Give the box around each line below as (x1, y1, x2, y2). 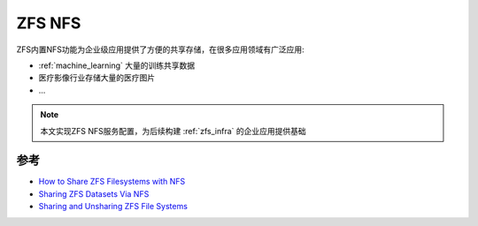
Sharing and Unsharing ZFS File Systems (38, 201, 188, 212)
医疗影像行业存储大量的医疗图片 (38, 72, 155, 83)
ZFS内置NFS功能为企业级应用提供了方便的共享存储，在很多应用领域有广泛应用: (16, 44, 305, 55)
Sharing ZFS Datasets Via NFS (38, 188, 150, 199)
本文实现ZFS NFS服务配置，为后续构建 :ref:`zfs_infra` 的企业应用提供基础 (40, 125, 306, 136)
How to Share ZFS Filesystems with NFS (38, 177, 186, 187)
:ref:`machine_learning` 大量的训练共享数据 (38, 60, 196, 71)
